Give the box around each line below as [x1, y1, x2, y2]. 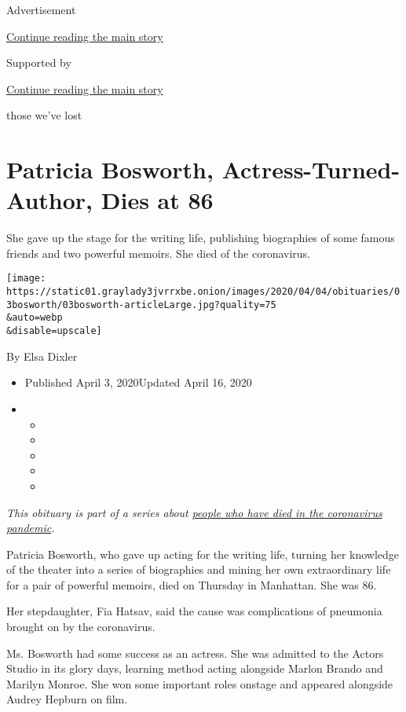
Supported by [6, 54, 71, 71]
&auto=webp [6, 312, 63, 324]
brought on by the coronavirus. [6, 618, 155, 635]
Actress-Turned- [221, 153, 401, 185]
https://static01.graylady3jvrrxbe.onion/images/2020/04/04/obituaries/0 [6, 286, 401, 298]
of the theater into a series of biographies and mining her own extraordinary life [6, 561, 391, 578]
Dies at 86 [101, 184, 214, 216]
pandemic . [6, 519, 55, 536]
